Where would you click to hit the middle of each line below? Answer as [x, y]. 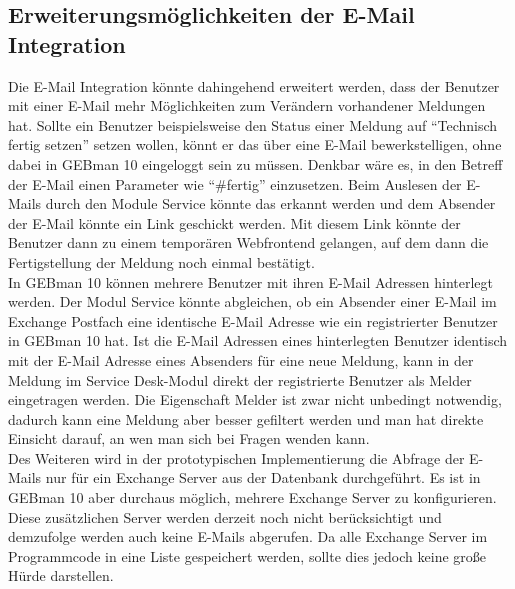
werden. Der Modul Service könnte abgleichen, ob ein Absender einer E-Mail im [252, 301]
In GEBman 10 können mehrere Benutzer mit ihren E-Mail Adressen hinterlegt [251, 281]
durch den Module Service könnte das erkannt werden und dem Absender [270, 203]
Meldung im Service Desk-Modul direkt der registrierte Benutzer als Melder [240, 379]
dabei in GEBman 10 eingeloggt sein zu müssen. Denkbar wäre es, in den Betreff [255, 163]
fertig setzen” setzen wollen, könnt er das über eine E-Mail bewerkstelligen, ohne [255, 144]
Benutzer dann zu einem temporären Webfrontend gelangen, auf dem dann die [248, 242]
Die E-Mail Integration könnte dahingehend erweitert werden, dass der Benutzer [254, 85]
